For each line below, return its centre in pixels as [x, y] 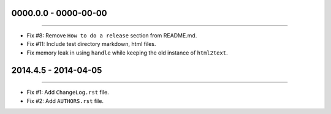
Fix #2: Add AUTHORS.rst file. [65, 101]
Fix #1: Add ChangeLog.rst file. [68, 93]
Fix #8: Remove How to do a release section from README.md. [112, 36]
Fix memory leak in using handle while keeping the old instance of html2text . [127, 53]
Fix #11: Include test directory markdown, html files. [91, 44]
